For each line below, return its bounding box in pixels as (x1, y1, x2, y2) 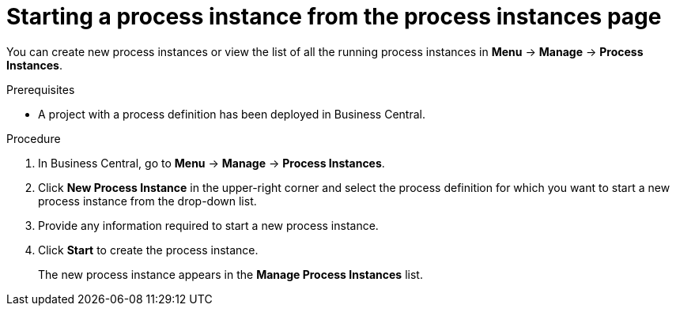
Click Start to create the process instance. (38, 242, 259, 257)
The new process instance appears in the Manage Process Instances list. (38, 267, 423, 281)
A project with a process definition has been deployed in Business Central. (38, 107, 425, 121)
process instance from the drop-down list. (38, 194, 257, 208)
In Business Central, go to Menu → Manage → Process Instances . (38, 156, 385, 170)
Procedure (6, 131, 61, 145)
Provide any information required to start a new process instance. (38, 218, 379, 232)
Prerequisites (6, 82, 75, 96)
